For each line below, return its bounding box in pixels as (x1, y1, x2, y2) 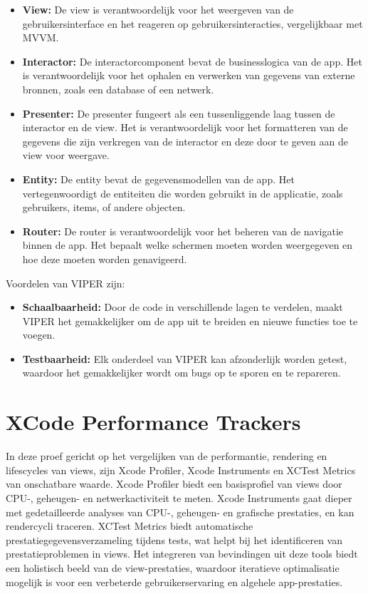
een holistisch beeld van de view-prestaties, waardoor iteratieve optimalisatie (6, 560, 340, 575)
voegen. (22, 327, 56, 342)
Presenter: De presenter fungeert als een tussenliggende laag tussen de (22, 106, 335, 121)
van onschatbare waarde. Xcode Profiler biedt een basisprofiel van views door (6, 476, 342, 491)
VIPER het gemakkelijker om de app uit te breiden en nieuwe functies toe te (22, 313, 358, 328)
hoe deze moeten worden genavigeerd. (22, 251, 187, 266)
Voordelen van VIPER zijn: (6, 275, 125, 290)
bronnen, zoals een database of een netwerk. (22, 81, 214, 96)
